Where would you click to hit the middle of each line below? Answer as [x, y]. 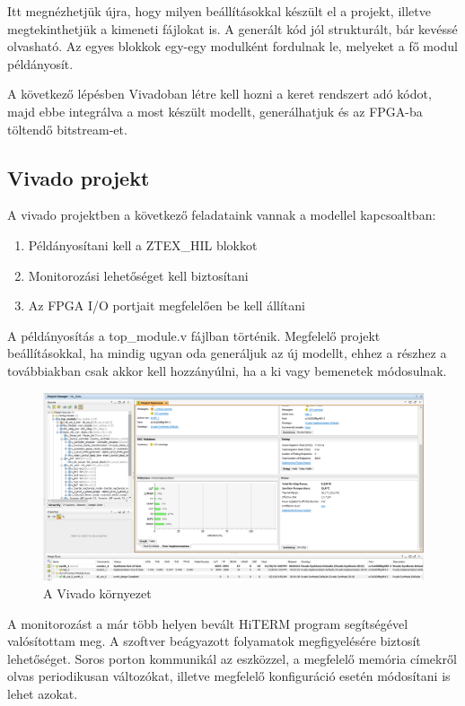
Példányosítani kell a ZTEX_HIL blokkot [143, 244]
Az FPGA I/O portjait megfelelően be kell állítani [167, 305]
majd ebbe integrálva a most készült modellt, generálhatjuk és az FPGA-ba [215, 111]
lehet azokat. [43, 693]
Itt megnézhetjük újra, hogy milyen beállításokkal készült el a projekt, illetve [219, 11]
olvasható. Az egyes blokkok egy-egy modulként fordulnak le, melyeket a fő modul [232, 46]
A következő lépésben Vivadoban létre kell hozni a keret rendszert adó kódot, [219, 94]
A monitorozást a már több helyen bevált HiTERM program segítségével [208, 623]
